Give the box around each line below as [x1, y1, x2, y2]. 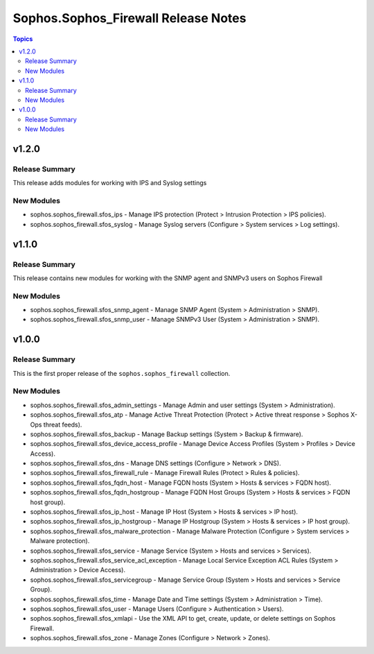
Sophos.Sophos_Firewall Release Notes [12, 10, 247, 26]
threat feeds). [43, 420, 82, 429]
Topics [12, 35, 33, 43]
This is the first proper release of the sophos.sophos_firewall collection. [12, 369, 231, 377]
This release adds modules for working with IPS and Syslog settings [12, 179, 207, 187]
